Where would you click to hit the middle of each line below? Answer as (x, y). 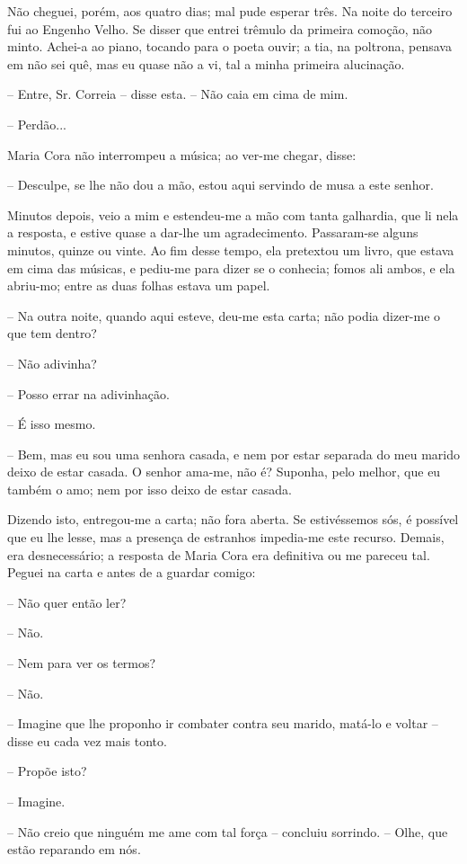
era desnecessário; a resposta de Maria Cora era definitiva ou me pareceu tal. (219, 554)
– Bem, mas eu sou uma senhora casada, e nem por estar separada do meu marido (233, 454)
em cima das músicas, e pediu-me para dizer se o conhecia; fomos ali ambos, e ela (231, 267)
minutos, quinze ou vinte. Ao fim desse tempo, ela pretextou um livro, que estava (231, 249)
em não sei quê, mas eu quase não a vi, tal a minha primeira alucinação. (206, 63)
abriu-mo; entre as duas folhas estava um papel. (139, 285)
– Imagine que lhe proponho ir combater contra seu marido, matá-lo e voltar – (223, 723)
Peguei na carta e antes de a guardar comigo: (132, 572)
